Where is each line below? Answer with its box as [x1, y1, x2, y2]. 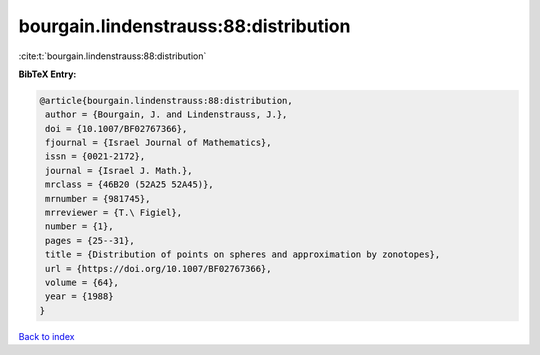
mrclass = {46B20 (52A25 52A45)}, [45, 179, 214, 190]
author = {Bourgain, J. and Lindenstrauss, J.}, [45, 109, 288, 120]
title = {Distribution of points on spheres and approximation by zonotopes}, [45, 249, 441, 260]
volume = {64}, [45, 277, 120, 288]
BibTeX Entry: [18, 68, 77, 80]
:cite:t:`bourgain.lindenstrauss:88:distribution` [18, 50, 207, 62]
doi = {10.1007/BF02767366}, [45, 123, 188, 134]
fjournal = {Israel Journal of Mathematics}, [45, 137, 272, 149]
